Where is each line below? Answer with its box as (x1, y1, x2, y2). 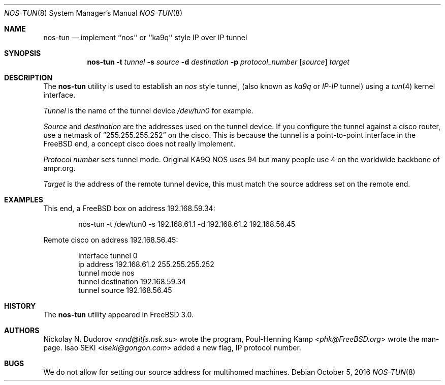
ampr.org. (43, 164, 76, 172)
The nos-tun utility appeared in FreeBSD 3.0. (43, 310, 194, 319)
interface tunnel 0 (78, 251, 138, 260)
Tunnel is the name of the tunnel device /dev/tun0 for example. (43, 106, 253, 115)
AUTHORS (4, 326, 40, 335)
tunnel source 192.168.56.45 (78, 286, 172, 294)
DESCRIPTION (4, 73, 53, 82)
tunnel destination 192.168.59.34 (78, 277, 186, 286)
